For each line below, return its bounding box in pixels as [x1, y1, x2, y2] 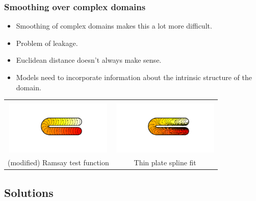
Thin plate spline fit [134, 157, 196, 168]
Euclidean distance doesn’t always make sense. [16, 55, 162, 65]
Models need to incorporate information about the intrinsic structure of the [16, 72, 252, 82]
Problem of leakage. [16, 37, 78, 48]
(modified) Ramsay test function [8, 157, 109, 168]
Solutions [4, 184, 54, 200]
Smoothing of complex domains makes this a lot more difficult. [16, 20, 212, 31]
